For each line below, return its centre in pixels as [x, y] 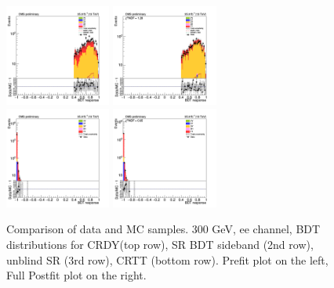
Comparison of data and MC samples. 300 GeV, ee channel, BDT [163, 229]
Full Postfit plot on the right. [76, 275]
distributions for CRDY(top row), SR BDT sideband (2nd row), [160, 245]
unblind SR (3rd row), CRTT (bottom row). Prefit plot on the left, [167, 259]
